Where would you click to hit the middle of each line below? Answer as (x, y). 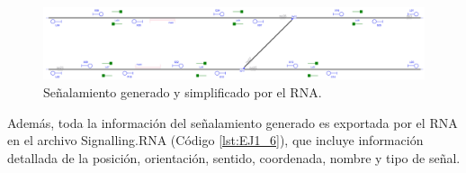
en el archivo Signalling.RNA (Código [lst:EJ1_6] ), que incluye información (215, 140)
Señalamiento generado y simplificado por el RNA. (183, 91)
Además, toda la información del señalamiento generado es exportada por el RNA (233, 122)
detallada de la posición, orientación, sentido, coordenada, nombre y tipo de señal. (234, 157)
